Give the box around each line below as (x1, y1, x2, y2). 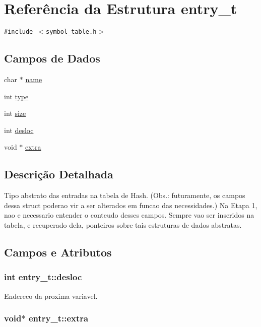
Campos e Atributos (4, 244, 112, 259)
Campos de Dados (4, 50, 100, 66)
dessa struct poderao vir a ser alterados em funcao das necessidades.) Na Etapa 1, (4, 200, 257, 210)
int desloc (4, 124, 34, 135)
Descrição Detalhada (4, 166, 113, 182)
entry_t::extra (28, 312, 89, 324)
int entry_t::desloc (4, 271, 82, 283)
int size (4, 108, 26, 118)
